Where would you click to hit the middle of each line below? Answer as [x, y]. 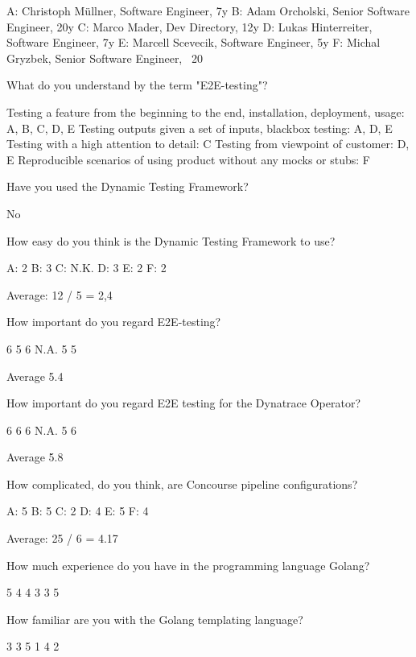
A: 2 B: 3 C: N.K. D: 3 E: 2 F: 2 [86, 268]
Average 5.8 [35, 457]
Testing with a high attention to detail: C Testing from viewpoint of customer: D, [208, 144]
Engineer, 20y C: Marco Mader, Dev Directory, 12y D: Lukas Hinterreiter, [189, 26]
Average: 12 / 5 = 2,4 [60, 294]
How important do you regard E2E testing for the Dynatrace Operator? [184, 403]
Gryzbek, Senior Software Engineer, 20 [105, 58]
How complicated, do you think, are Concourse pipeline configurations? [182, 483]
